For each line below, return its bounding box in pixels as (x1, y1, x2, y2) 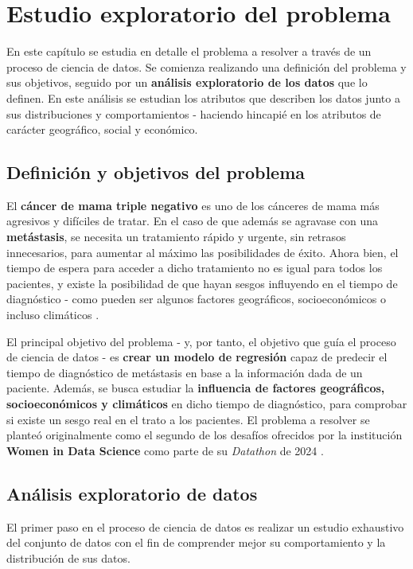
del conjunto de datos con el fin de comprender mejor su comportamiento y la (6, 534, 386, 551)
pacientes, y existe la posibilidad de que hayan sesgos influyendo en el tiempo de (6, 275, 398, 291)
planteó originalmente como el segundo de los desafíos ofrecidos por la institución (6, 427, 403, 443)
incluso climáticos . (6, 306, 99, 323)
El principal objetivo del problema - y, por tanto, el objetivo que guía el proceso (6, 333, 396, 349)
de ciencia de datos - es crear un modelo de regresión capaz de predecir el (6, 349, 388, 365)
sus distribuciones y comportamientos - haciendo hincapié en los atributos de (6, 105, 381, 122)
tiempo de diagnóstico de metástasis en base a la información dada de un (6, 364, 363, 380)
